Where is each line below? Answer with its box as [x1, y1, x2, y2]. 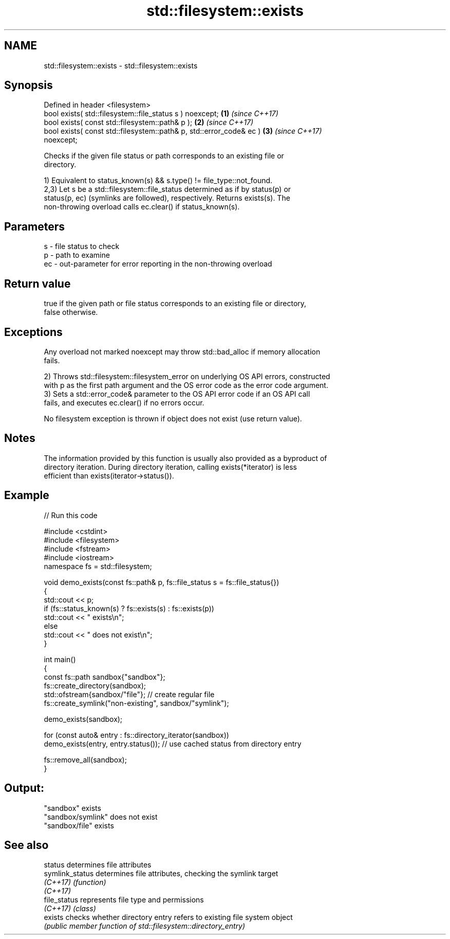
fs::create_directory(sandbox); [44, 681, 146, 690]
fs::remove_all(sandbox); [44, 755, 127, 764]
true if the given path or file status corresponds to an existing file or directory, [44, 299, 307, 308]
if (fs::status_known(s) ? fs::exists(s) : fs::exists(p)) [44, 604, 214, 613]
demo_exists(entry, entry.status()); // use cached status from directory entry [44, 739, 302, 748]
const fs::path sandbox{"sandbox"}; [44, 672, 165, 681]
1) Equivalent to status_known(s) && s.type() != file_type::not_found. [44, 176, 273, 185]
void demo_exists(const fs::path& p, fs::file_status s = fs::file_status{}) [44, 577, 279, 587]
